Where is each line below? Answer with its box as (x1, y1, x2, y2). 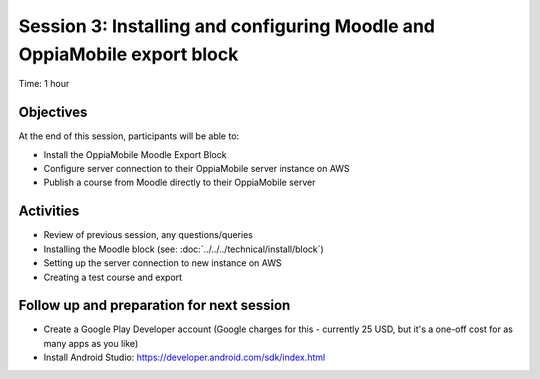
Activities (18, 203, 80, 220)
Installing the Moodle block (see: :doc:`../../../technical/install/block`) (43, 243, 324, 255)
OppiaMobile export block (18, 43, 239, 65)
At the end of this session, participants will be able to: (18, 130, 240, 142)
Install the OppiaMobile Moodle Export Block (43, 148, 227, 160)
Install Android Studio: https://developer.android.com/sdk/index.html (43, 351, 326, 364)
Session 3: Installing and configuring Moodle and (18, 15, 435, 37)
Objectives (18, 104, 88, 121)
